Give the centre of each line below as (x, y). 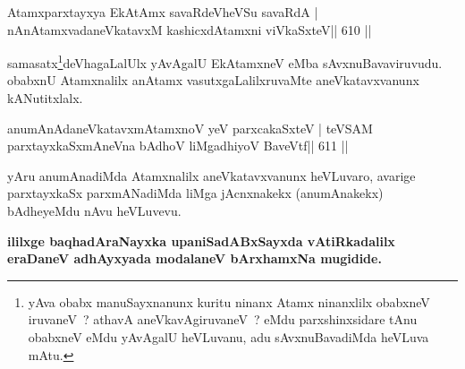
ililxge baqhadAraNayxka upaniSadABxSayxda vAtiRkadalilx (201, 240)
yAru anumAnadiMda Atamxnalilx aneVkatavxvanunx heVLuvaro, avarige (211, 175)
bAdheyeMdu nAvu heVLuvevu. (94, 210)
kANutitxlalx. (45, 98)
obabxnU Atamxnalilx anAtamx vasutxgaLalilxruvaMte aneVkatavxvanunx (213, 80)
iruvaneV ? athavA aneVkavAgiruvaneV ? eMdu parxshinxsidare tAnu (223, 319)
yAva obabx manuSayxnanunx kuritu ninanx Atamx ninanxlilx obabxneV (229, 301)
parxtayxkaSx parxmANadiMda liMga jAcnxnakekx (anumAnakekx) (195, 193)
